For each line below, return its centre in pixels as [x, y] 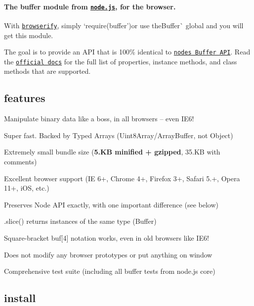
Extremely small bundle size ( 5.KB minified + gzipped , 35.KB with [112, 152]
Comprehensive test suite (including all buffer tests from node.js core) [110, 271]
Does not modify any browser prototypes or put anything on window [108, 254]
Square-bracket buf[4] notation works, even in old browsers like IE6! [106, 237]
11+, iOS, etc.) [27, 188]
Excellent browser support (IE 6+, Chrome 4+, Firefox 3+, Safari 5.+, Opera [122, 178]
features [25, 98]
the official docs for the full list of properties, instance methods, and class [121, 61]
